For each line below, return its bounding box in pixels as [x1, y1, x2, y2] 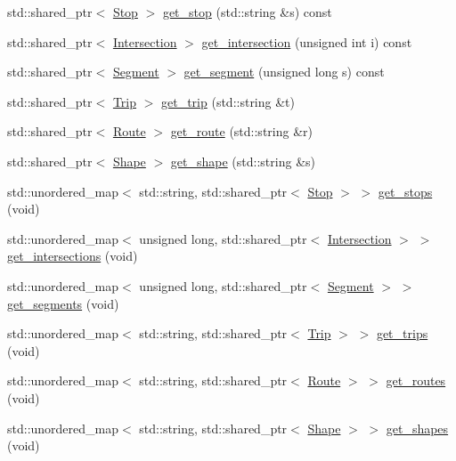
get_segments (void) [7, 294, 119, 312]
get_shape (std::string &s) [170, 151, 315, 170]
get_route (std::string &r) [170, 122, 313, 141]
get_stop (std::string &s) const [162, 3, 332, 20]
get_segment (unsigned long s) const [183, 62, 385, 81]
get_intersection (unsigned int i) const [201, 32, 412, 51]
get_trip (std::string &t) [161, 92, 295, 110]
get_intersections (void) [7, 247, 138, 265]
